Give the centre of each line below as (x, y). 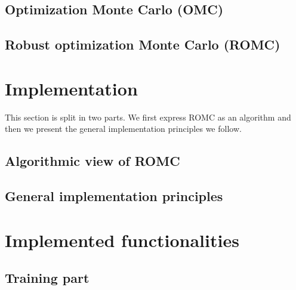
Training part (47, 278)
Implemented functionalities (122, 240)
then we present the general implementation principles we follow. (123, 129)
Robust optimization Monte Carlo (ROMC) (143, 44)
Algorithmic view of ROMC (92, 161)
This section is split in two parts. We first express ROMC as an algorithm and (148, 117)
